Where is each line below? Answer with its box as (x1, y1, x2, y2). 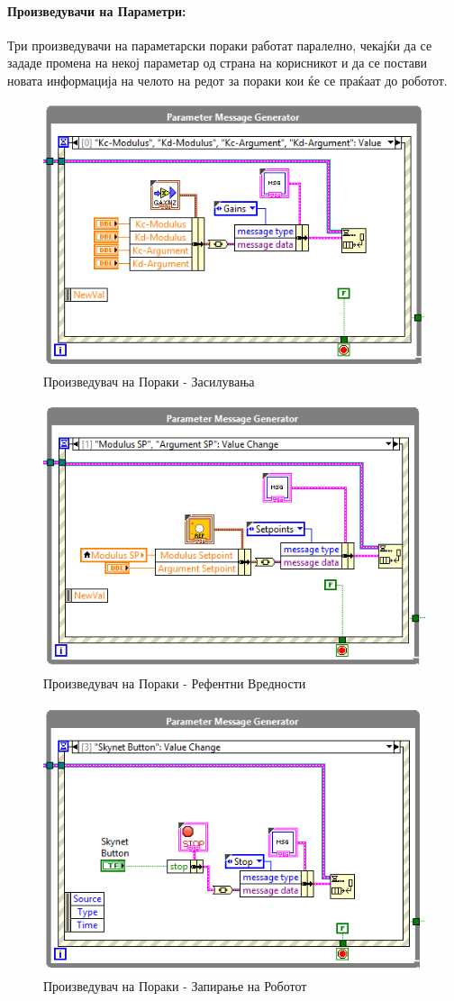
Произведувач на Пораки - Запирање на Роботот (43, 977, 307, 996)
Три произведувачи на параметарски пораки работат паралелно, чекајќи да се (7, 35, 432, 54)
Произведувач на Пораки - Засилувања (43, 371, 255, 390)
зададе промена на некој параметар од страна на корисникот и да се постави (7, 53, 427, 72)
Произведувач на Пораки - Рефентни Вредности (43, 674, 306, 693)
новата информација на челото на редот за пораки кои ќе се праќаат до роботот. (7, 70, 448, 89)
